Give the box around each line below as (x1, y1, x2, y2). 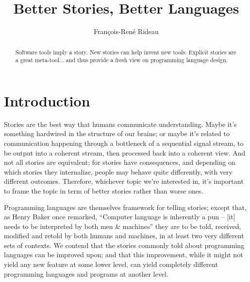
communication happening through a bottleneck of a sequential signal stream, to (4, 138, 244, 148)
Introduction (4, 90, 90, 110)
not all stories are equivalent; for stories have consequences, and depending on (4, 157, 235, 167)
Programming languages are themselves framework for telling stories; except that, (4, 202, 247, 212)
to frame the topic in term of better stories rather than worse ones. (4, 185, 203, 195)
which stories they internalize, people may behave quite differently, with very (4, 166, 233, 176)
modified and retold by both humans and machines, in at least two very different (4, 230, 244, 241)
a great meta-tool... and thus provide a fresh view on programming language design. (15, 56, 228, 64)
